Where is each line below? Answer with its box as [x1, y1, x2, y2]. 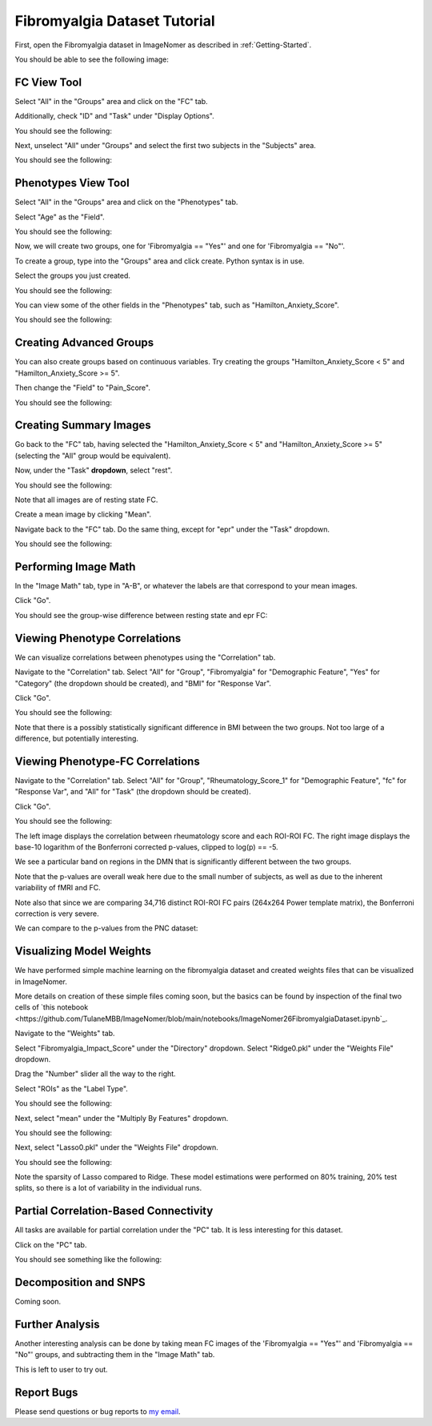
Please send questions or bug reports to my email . [14, 1406, 181, 1416]
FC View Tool [14, 75, 82, 89]
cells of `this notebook [14, 1002, 89, 1012]
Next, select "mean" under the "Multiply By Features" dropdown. [14, 1113, 229, 1123]
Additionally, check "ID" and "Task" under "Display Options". [14, 111, 215, 121]
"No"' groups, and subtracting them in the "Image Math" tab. [14, 1350, 215, 1360]
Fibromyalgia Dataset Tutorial [14, 12, 215, 30]
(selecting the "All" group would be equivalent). [14, 451, 171, 460]
